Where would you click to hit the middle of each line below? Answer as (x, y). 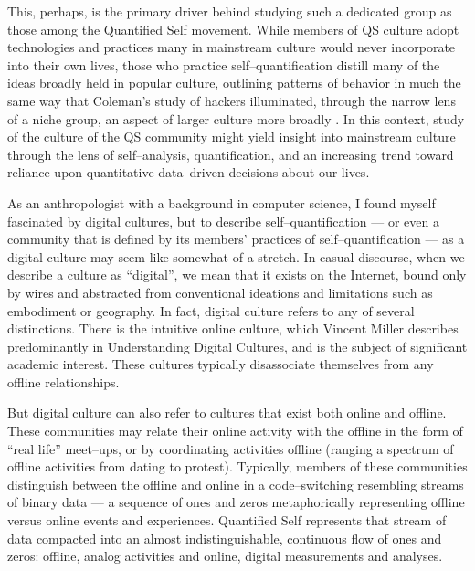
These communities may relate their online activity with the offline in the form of (235, 431)
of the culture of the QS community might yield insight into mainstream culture (232, 137)
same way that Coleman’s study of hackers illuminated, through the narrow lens (232, 100)
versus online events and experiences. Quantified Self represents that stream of (227, 520)
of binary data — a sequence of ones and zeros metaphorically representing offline (236, 502)
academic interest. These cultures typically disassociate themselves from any (221, 364)
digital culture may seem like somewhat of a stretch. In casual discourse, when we (236, 256)
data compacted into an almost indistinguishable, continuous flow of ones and (225, 538)
